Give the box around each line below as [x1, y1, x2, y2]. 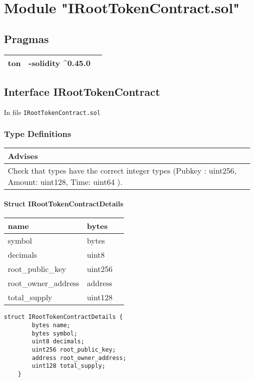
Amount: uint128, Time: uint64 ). [8, 176, 123, 187]
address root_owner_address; [32, 354, 127, 361]
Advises [8, 150, 38, 161]
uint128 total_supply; [32, 362, 106, 370]
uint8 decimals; [32, 338, 85, 345]
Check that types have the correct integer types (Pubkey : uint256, [8, 164, 237, 176]
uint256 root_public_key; [32, 346, 116, 354]
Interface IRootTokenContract [4, 84, 160, 99]
